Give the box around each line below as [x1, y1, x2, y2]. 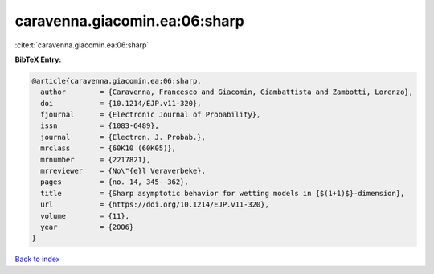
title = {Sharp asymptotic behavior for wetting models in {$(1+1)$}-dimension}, [40, 189, 405, 198]
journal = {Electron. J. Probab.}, [40, 133, 207, 141]
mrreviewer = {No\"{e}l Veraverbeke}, [40, 166, 207, 176]
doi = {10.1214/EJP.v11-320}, [40, 99, 202, 108]
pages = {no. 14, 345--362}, [40, 178, 189, 186]
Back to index [14, 254, 60, 264]
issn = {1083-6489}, [40, 121, 160, 130]
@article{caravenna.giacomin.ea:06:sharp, [31, 76, 202, 85]
